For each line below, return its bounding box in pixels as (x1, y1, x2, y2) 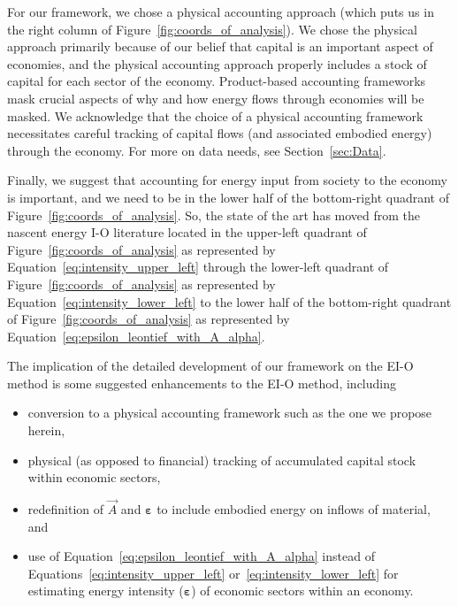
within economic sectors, (27, 468, 161, 487)
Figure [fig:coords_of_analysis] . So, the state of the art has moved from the (7, 205, 421, 224)
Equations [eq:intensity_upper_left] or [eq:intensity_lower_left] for (27, 564, 399, 582)
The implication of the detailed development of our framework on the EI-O (7, 357, 414, 375)
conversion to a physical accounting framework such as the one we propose (27, 403, 432, 422)
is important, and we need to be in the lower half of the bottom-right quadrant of (7, 188, 449, 206)
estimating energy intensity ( (27, 581, 184, 600)
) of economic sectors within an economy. (191, 581, 414, 600)
